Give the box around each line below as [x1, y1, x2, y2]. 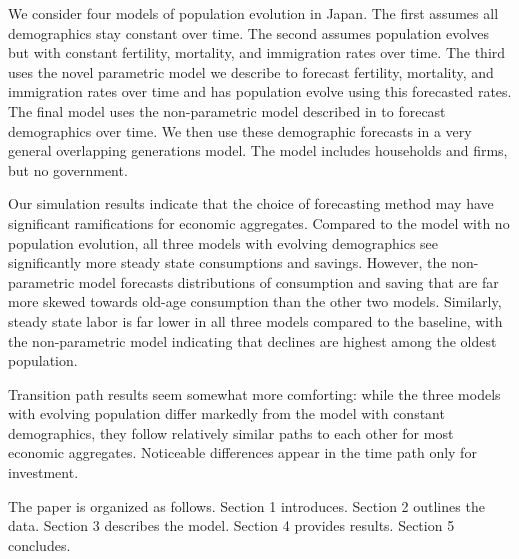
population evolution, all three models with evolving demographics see [8, 232, 439, 253]
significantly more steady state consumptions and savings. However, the [8, 252, 447, 273]
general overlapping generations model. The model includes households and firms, [8, 140, 508, 161]
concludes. [8, 534, 71, 555]
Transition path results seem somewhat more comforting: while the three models [8, 383, 501, 404]
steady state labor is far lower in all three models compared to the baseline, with [8, 310, 503, 331]
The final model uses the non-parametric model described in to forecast [8, 100, 446, 121]
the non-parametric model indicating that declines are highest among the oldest [8, 330, 497, 351]
